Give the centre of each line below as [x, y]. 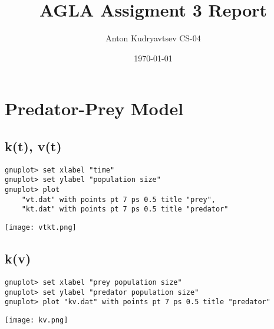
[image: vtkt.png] [41, 227]
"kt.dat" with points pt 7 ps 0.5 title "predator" [125, 209]
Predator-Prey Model [94, 108]
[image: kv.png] [37, 320]
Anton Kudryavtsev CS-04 [153, 38]
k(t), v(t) [33, 146]
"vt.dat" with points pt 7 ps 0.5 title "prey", [118, 199]
